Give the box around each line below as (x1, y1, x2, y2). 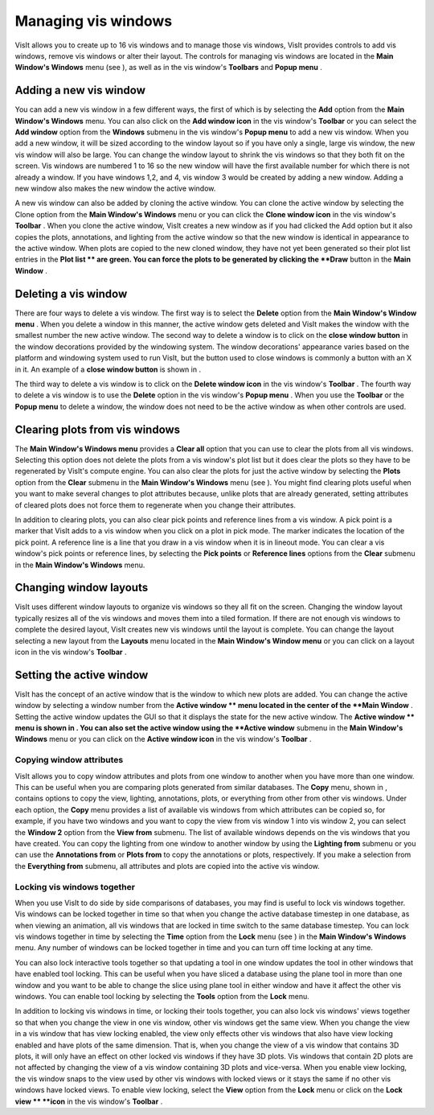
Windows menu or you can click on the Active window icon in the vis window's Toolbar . (14, 734, 313, 744)
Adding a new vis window (14, 84, 146, 97)
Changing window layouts (14, 581, 149, 595)
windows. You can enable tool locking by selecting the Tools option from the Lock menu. (14, 992, 309, 1002)
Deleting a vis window (14, 286, 128, 301)
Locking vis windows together (14, 881, 136, 892)
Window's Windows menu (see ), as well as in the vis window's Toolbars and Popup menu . (14, 63, 323, 72)
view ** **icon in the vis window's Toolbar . (14, 1096, 163, 1106)
